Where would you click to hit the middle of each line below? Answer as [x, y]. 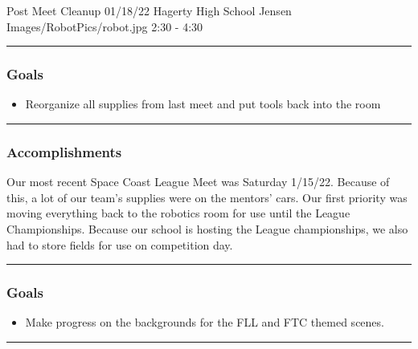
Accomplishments [64, 151]
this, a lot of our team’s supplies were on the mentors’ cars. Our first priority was [207, 197]
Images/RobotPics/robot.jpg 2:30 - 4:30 [105, 26]
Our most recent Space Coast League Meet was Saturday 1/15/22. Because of [198, 182]
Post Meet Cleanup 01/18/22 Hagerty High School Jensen [149, 10]
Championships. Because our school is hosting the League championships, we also [207, 229]
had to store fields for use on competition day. [120, 244]
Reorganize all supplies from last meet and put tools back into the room [203, 104]
